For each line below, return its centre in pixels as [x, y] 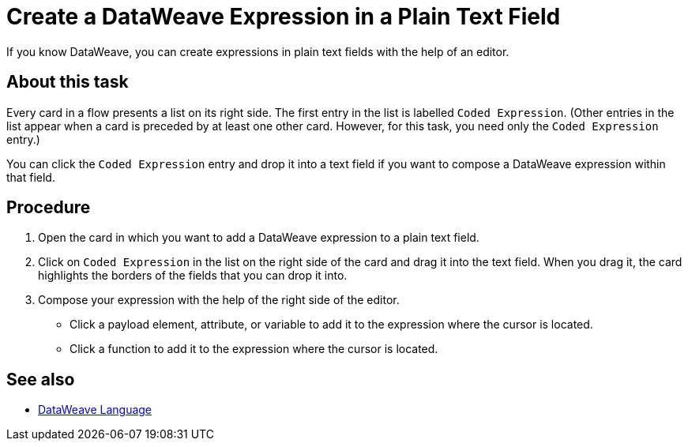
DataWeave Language [95, 410]
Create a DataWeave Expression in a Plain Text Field [284, 17]
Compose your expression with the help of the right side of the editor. [219, 300]
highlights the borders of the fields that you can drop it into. [193, 276]
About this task [68, 82]
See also [41, 379]
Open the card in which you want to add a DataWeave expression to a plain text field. [259, 238]
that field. [31, 177]
